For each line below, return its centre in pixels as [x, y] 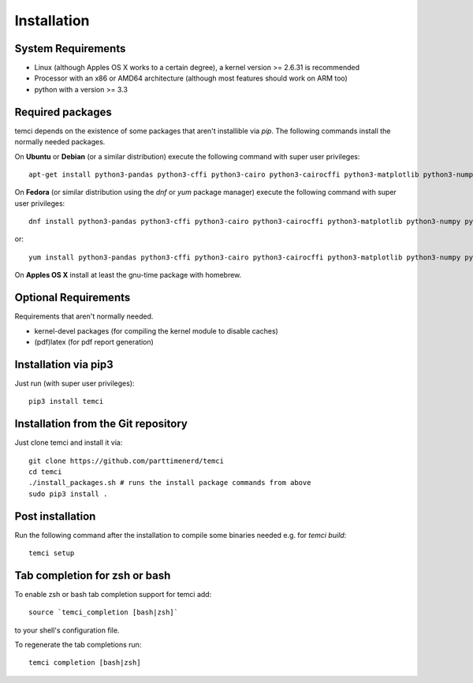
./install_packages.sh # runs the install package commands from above [170, 483]
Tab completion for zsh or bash [93, 575]
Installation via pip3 [64, 364]
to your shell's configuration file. [67, 630]
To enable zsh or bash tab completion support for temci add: [113, 594]
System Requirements [70, 49]
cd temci [45, 472]
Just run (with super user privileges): [74, 383]
